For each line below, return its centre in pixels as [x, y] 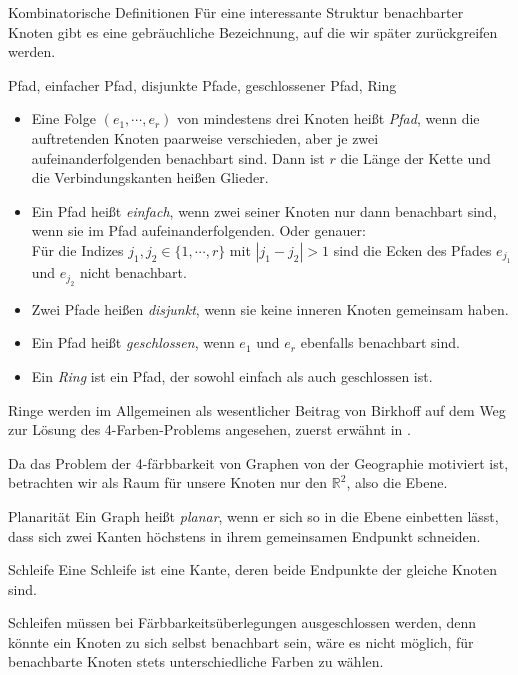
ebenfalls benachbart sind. [380, 342]
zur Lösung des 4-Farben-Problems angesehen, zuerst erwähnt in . [209, 429]
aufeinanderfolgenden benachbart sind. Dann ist [178, 157]
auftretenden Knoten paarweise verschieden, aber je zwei [205, 137]
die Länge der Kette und [415, 157]
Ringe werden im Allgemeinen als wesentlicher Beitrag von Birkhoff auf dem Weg [257, 409]
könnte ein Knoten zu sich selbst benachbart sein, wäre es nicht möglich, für [241, 641]
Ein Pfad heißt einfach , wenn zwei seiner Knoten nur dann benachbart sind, [264, 210]
